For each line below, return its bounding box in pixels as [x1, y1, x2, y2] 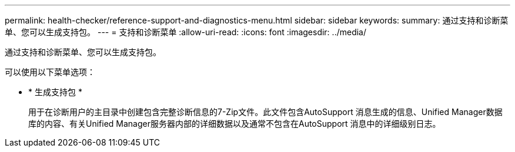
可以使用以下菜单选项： [5, 67, 95, 77]
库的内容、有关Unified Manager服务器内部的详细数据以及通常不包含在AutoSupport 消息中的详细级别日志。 [28, 119, 441, 129]
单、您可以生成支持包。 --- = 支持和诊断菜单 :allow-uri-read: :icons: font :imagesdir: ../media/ [5, 27, 367, 37]
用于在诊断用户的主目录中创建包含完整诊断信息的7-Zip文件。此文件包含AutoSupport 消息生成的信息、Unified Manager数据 [28, 107, 503, 117]
